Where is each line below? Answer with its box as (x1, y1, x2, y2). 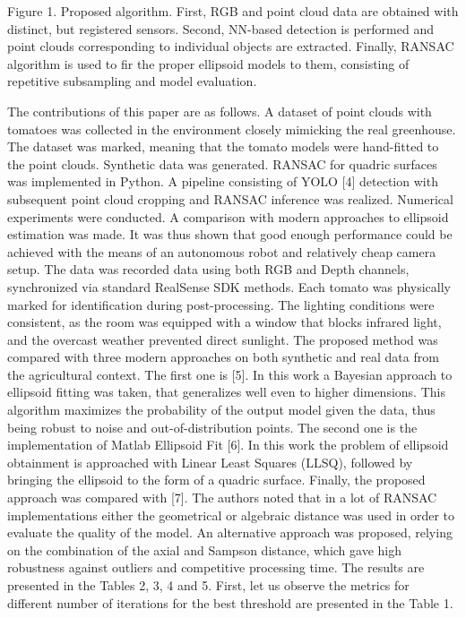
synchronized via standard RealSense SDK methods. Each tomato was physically (7, 277, 452, 296)
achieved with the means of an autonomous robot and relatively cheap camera (7, 242, 436, 261)
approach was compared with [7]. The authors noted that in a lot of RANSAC (7, 488, 437, 507)
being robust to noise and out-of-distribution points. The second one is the (7, 417, 418, 436)
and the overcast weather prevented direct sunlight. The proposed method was (7, 330, 438, 348)
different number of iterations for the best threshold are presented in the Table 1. (7, 593, 453, 612)
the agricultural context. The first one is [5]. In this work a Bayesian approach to (7, 365, 453, 383)
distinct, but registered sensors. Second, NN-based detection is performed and (7, 19, 434, 38)
